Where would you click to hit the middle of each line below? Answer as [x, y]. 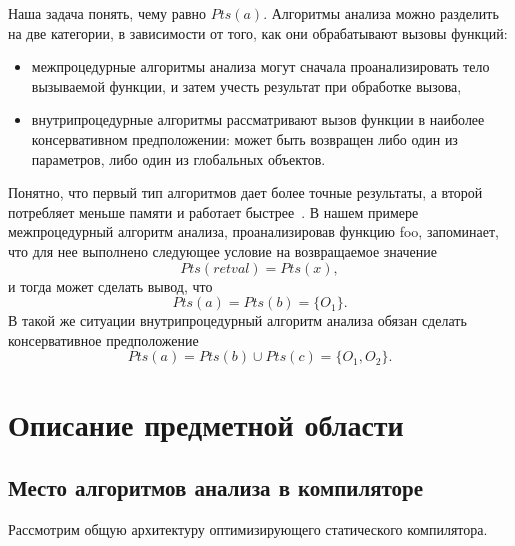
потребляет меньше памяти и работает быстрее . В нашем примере [213, 211]
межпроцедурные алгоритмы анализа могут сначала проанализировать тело [260, 66]
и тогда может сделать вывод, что [110, 285]
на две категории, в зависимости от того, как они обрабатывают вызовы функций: [258, 32]
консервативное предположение [103, 339]
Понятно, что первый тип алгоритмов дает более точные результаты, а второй [245, 192]
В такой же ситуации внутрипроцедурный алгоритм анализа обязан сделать [237, 320]
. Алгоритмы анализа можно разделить [381, 13]
